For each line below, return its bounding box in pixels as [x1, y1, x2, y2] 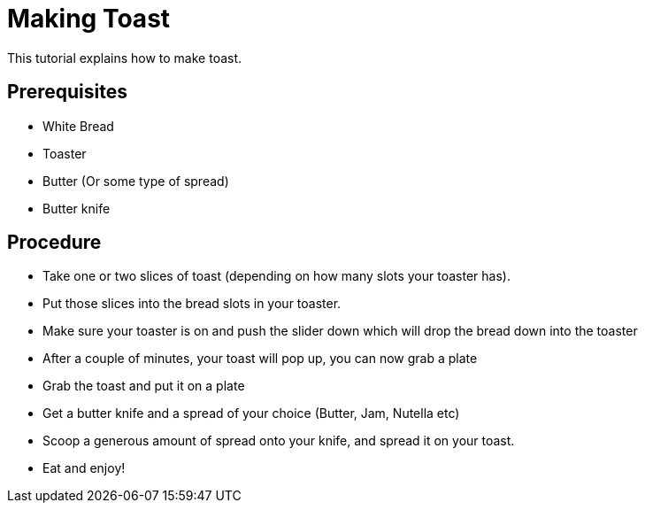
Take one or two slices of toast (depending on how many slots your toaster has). [42, 268, 511, 284]
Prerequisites [7, 81, 127, 104]
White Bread [42, 118, 114, 134]
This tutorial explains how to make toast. [7, 50, 242, 66]
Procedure [7, 231, 102, 254]
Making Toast [7, 4, 171, 34]
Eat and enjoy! [42, 460, 126, 476]
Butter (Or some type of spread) [42, 173, 229, 189]
